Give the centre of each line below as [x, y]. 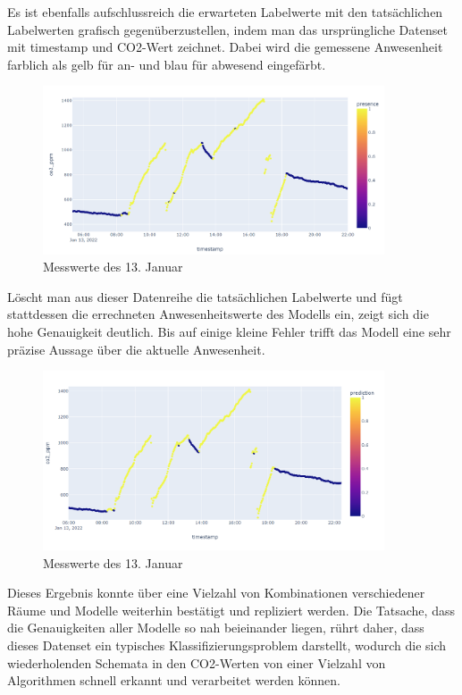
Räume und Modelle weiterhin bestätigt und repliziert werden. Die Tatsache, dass [231, 610]
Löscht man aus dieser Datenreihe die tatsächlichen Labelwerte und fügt [205, 296]
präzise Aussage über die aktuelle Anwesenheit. [136, 349]
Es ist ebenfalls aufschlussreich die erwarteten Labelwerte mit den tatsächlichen [225, 12]
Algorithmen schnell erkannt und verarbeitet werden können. [174, 680]
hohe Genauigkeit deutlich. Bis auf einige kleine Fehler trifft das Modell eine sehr [229, 331]
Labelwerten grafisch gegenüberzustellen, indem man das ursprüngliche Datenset [227, 29]
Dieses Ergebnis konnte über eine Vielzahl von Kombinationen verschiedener [216, 593]
